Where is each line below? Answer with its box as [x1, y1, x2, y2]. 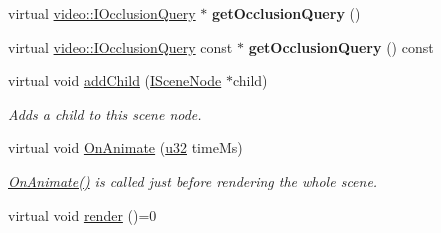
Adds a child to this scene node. [8, 103, 202, 124]
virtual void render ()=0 [8, 204, 157, 225]
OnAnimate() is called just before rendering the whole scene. [8, 170, 378, 191]
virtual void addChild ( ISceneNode [8, 70, 222, 91]
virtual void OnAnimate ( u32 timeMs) [8, 137, 243, 158]
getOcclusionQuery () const [248, 36, 434, 57]
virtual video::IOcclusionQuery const [8, 36, 233, 57]
